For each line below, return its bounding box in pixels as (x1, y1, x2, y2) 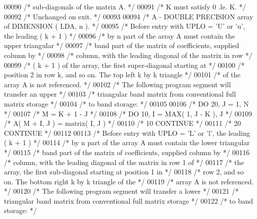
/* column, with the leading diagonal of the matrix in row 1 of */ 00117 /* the (4, 157, 244, 167)
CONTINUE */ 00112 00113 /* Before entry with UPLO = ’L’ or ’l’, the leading (4, 127, 250, 138)
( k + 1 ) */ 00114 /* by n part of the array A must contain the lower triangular (4, 137, 250, 148)
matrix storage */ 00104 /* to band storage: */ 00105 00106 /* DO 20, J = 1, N (4, 98, 249, 109)
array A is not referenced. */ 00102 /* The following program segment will (4, 79, 231, 89)
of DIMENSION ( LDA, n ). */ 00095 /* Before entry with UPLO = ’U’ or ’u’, (4, 21, 245, 31)
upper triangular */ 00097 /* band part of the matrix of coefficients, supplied (4, 40, 239, 51)
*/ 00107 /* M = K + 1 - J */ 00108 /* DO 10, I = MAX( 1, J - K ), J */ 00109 (4, 108, 252, 118)
